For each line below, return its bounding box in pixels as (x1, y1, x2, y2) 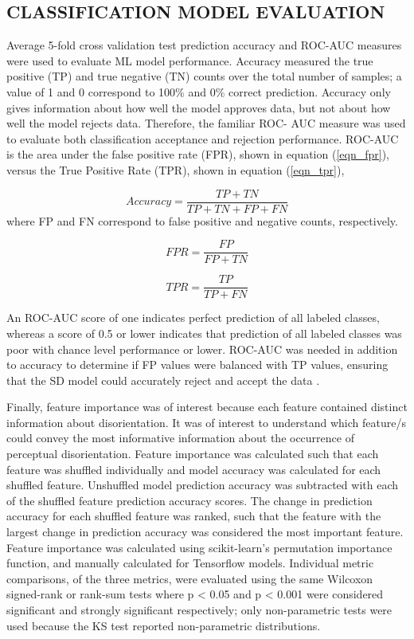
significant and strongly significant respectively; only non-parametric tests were (6, 602, 393, 618)
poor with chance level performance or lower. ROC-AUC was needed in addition (6, 340, 398, 357)
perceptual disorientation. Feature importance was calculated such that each (6, 445, 379, 462)
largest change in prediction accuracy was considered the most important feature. (6, 523, 404, 540)
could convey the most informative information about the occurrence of (6, 429, 354, 446)
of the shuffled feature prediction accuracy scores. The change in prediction (6, 492, 373, 508)
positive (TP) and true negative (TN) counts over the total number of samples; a (6, 68, 402, 84)
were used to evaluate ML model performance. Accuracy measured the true (6, 52, 373, 69)
